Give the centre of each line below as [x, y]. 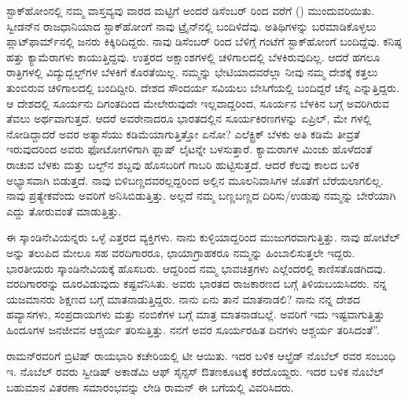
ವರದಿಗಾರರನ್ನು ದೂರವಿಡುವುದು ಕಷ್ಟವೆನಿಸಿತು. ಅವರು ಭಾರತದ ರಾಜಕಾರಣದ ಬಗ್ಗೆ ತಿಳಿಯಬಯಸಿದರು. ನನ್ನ [197, 283]
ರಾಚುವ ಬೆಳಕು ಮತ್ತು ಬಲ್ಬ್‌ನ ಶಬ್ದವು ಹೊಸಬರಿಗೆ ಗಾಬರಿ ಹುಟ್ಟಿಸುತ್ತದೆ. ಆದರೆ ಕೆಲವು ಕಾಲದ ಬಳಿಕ [183, 164]
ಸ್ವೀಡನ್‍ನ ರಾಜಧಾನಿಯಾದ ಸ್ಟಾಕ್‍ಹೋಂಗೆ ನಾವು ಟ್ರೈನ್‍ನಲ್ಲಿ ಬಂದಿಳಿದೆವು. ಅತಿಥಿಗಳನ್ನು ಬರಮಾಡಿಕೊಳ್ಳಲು [191, 26]
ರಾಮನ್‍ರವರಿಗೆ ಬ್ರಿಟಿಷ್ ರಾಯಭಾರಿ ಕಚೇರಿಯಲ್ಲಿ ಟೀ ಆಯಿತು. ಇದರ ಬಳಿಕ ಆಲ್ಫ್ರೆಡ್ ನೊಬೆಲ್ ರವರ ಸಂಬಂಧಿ [201, 356]
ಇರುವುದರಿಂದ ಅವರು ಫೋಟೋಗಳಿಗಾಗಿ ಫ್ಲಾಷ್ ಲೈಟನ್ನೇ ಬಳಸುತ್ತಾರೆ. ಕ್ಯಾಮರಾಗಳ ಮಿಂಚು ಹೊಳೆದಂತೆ [189, 149]
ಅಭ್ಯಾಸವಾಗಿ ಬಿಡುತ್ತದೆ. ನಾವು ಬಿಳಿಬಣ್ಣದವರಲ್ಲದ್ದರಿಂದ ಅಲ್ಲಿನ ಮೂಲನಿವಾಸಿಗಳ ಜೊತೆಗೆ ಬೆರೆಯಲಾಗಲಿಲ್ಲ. [195, 180]
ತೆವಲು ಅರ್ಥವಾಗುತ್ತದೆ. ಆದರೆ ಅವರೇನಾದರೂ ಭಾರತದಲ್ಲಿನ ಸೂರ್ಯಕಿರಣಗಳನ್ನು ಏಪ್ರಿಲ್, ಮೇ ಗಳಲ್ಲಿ [189, 118]
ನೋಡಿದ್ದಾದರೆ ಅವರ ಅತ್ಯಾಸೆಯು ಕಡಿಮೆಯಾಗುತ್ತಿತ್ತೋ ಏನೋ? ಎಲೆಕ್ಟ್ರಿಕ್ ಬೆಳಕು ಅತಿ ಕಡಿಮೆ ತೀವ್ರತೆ [183, 133]
